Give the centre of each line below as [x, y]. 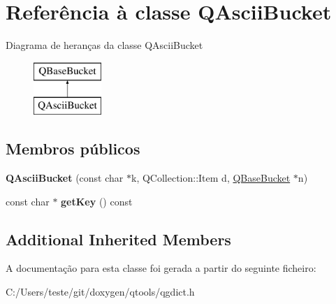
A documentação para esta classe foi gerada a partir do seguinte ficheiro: [161, 268]
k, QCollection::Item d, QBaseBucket [211, 178]
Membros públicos [73, 149]
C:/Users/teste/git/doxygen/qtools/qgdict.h [100, 292]
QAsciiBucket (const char [65, 178]
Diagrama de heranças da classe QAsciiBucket [104, 45]
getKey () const [97, 201]
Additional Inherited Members [118, 239]
